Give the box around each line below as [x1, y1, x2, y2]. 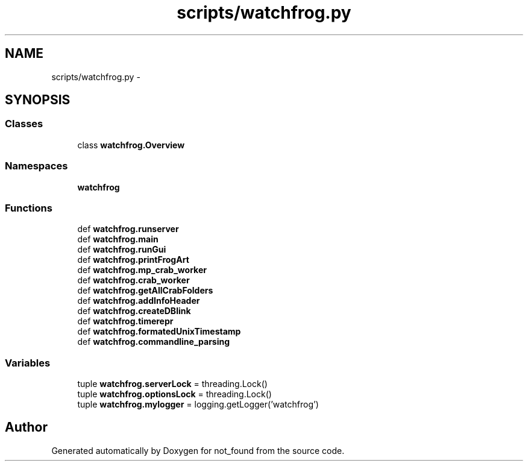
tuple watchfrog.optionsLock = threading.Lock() [77, 389, 272, 400]
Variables [5, 356, 51, 369]
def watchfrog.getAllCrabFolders [77, 285, 213, 296]
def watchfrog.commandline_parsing [77, 336, 230, 347]
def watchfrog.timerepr [77, 316, 174, 327]
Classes [5, 118, 43, 130]
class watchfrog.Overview [77, 139, 185, 150]
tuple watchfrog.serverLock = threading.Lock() [77, 379, 268, 389]
